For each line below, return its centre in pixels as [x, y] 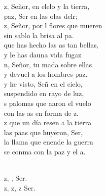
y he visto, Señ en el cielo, [43, 83]
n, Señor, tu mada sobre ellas [48, 64]
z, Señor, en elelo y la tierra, [47, 6]
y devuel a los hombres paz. [46, 74]
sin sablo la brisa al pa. [39, 35]
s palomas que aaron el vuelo [48, 103]
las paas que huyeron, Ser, [43, 132]
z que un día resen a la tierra [48, 122]
